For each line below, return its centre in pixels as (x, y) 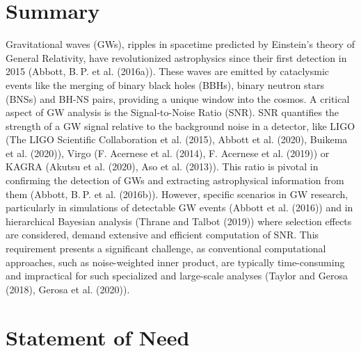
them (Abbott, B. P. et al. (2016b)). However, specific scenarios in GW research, (177, 194)
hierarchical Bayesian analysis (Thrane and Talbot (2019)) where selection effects (179, 221)
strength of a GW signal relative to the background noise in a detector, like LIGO (180, 125)
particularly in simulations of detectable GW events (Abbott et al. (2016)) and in (179, 207)
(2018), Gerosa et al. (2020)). (68, 289)
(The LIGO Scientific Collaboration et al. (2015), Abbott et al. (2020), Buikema (177, 139)
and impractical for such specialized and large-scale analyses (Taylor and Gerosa (177, 276)
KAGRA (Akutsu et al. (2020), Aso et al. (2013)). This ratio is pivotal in (162, 166)
